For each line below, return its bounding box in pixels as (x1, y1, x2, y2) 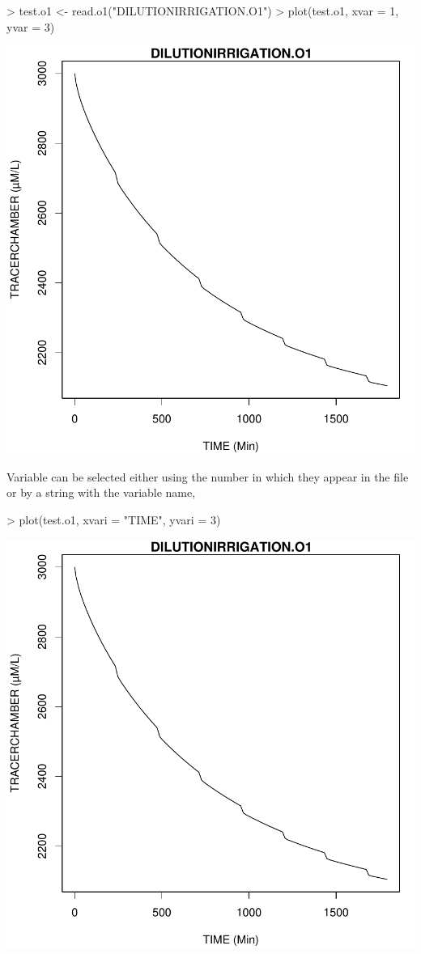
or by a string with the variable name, (6, 484, 196, 501)
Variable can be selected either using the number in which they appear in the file (6, 468, 409, 485)
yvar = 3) (6, 18, 55, 35)
